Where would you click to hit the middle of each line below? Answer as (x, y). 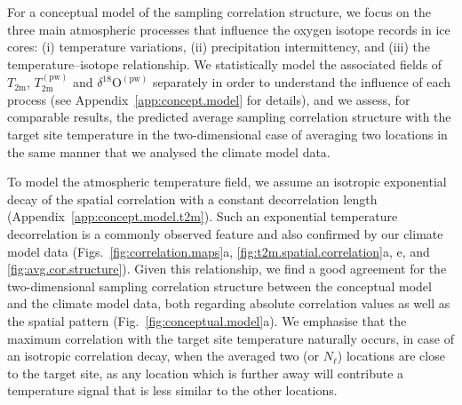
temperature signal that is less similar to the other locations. (172, 390)
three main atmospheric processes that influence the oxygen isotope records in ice (229, 29)
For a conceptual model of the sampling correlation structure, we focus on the (219, 12)
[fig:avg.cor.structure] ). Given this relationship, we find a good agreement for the (227, 269)
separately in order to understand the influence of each (302, 82)
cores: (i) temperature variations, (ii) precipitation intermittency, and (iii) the (219, 47)
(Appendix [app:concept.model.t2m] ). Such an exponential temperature (203, 216)
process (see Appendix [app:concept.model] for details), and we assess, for (209, 99)
